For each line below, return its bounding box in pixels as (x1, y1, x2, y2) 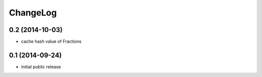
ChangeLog (9, 7, 57, 18)
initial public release (21, 63, 61, 70)
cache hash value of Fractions (21, 39, 82, 45)
